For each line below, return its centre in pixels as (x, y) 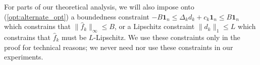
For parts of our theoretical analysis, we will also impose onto (99, 6)
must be (74, 37)
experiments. (24, 57)
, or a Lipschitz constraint (154, 26)
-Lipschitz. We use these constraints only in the (167, 37)
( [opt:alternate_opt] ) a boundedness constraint (77, 16)
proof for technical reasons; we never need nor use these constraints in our (119, 47)
